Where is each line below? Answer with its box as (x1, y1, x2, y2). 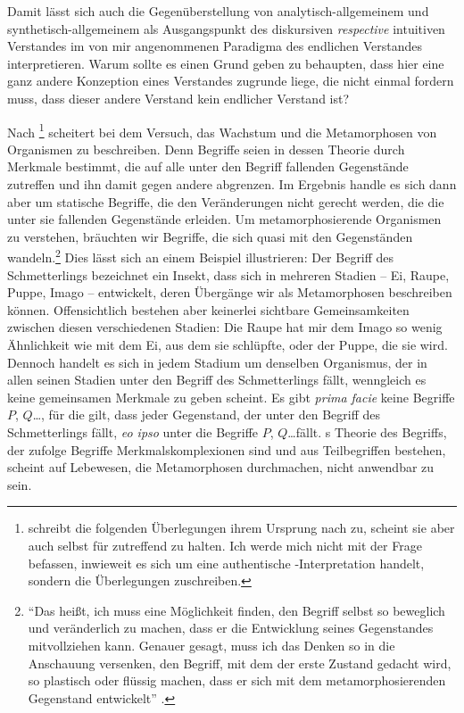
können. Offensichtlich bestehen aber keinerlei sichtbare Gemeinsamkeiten (7, 300, 410, 319)
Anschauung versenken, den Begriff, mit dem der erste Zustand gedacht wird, (28, 653, 452, 672)
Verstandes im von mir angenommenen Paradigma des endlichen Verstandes (7, 37, 423, 55)
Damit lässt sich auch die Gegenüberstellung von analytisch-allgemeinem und (7, 2, 429, 20)
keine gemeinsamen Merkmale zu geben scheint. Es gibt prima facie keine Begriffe (7, 387, 455, 406)
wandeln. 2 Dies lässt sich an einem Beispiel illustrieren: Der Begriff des (7, 245, 394, 267)
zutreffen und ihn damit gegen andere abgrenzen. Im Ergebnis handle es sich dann (7, 175, 457, 193)
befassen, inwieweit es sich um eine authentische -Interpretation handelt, (28, 553, 425, 572)
